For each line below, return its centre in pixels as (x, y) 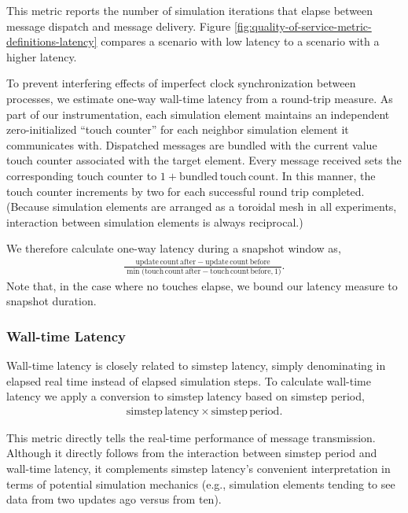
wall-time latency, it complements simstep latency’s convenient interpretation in (198, 468)
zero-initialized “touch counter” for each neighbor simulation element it (178, 129)
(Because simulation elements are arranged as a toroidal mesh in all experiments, (202, 207)
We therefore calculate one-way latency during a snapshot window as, (174, 248)
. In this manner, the (325, 175)
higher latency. (42, 56)
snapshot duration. (51, 301)
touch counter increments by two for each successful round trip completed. (186, 191)
